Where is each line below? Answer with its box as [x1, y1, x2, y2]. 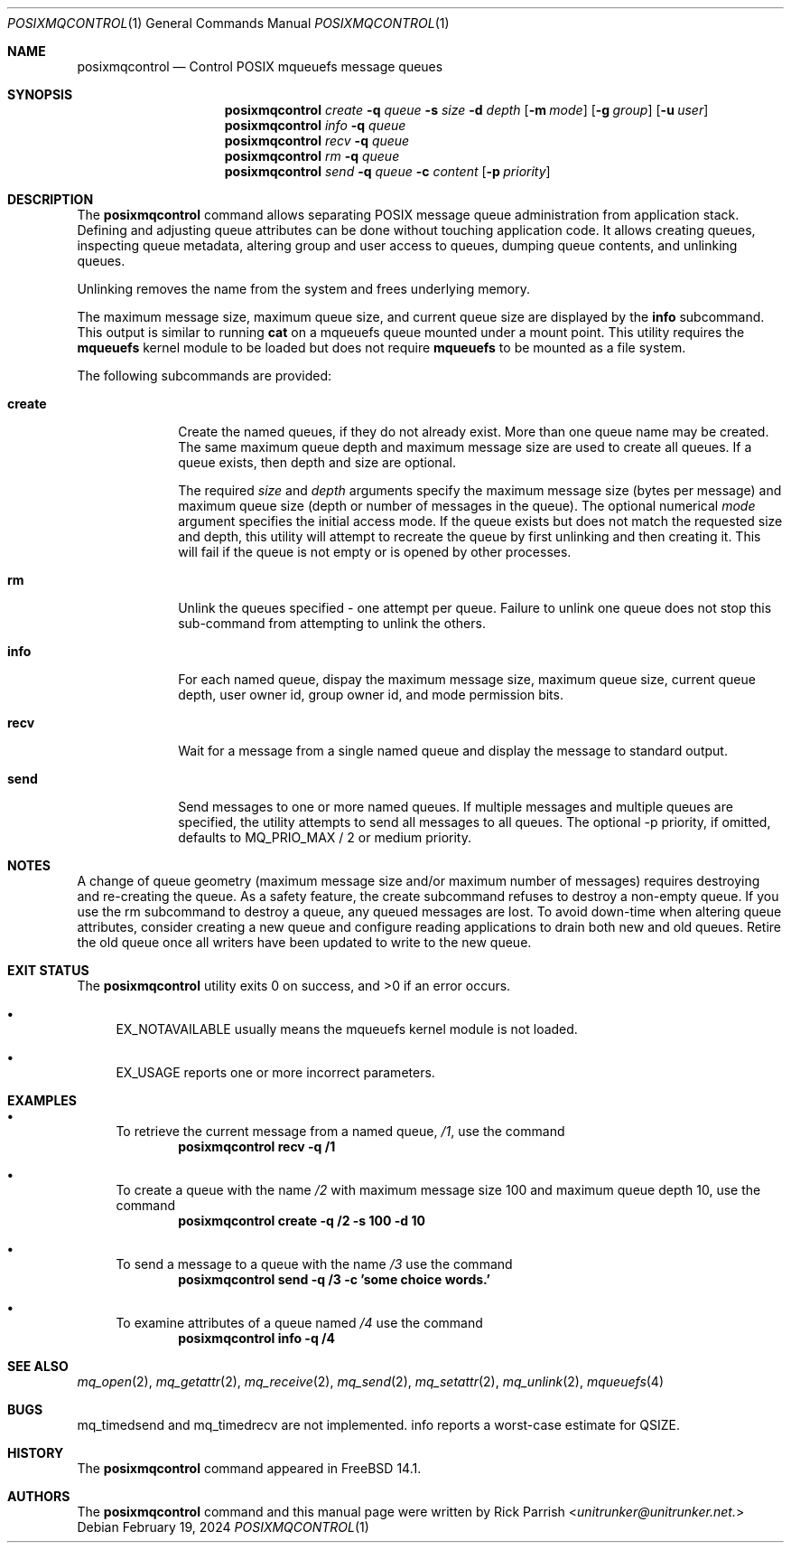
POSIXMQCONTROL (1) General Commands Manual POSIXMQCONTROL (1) [7, 15, 450, 31]
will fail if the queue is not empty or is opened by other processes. [178, 544, 572, 559]
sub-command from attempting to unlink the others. [178, 615, 486, 631]
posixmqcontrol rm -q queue [224, 148, 400, 164]
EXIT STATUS [7, 963, 89, 978]
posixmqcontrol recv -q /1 [178, 1139, 336, 1154]
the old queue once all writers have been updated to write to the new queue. [77, 935, 532, 950]
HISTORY [7, 1445, 64, 1461]
